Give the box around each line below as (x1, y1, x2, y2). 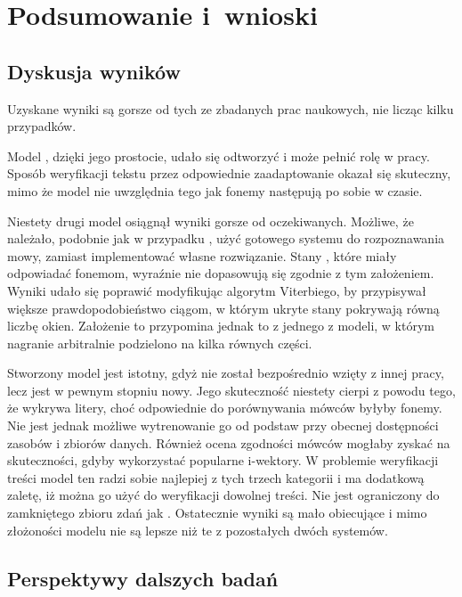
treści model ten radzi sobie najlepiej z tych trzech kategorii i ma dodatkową (7, 468, 425, 487)
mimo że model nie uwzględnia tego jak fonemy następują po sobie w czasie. (7, 181, 423, 200)
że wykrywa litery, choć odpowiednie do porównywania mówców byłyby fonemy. (7, 398, 442, 417)
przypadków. (7, 117, 77, 135)
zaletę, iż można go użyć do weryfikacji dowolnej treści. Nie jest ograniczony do (7, 486, 440, 504)
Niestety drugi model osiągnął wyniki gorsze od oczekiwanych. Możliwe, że (7, 211, 414, 230)
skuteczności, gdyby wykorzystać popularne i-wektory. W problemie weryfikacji (7, 451, 439, 470)
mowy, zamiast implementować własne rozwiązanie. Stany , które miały (7, 246, 397, 265)
